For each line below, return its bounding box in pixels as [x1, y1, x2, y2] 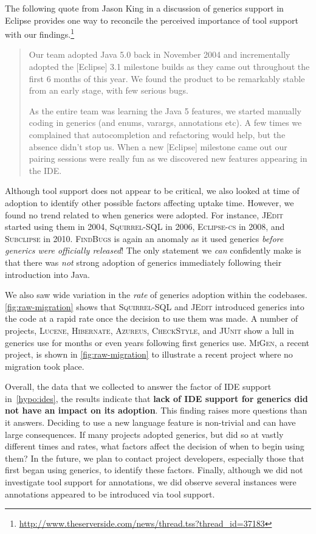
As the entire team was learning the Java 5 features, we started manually [29, 104, 302, 117]
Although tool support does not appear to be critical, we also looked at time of [5, 184, 300, 197]
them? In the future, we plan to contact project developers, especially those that [5, 451, 304, 464]
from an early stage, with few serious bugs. [29, 84, 188, 97]
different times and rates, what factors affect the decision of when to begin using [5, 440, 304, 453]
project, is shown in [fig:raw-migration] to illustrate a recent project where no [5, 348, 293, 361]
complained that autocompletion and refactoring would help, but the [29, 128, 286, 140]
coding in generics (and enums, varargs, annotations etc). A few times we [29, 116, 302, 129]
